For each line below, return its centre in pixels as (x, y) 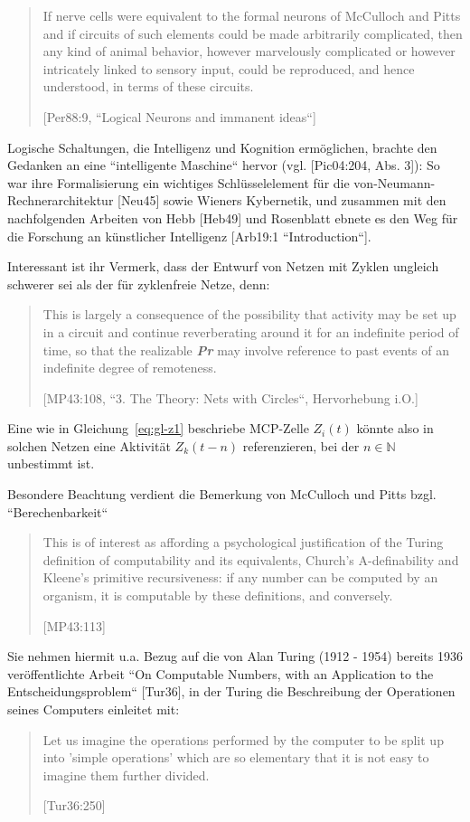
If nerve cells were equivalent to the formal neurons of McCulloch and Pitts (252, 15)
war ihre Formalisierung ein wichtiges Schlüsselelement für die (179, 182)
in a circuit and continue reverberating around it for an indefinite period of (251, 331)
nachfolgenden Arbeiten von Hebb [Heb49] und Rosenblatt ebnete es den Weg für (233, 217)
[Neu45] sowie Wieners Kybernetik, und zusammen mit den (282, 200)
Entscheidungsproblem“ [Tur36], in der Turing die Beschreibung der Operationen (231, 691)
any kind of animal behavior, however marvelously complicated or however (249, 51)
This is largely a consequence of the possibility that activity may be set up (249, 314)
